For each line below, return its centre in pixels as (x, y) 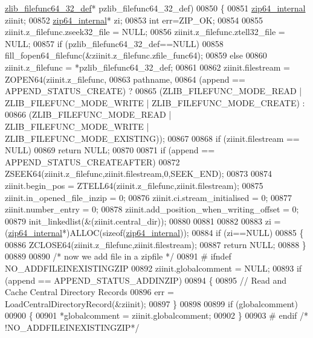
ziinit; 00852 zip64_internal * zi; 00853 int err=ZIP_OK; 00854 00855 (134, 20)
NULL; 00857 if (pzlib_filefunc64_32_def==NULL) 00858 (114, 43)
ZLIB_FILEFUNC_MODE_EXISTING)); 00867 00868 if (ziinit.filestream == (152, 138)
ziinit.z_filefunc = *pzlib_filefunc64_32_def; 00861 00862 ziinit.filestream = (147, 67)
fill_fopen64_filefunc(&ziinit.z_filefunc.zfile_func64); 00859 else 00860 (136, 55)
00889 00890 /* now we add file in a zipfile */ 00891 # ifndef (118, 256)
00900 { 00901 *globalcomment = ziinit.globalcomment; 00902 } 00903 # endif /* (157, 315)
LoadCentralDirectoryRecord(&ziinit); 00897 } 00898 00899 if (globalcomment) (151, 303)
